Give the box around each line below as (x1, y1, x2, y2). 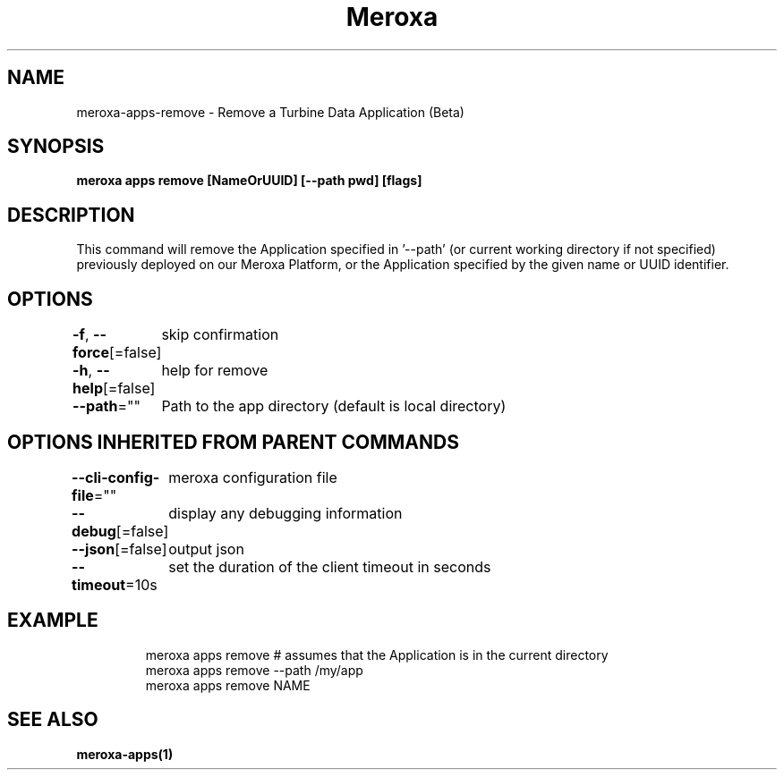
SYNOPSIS (7, 135, 105, 158)
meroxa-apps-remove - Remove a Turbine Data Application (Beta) (76, 104, 464, 120)
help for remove (161, 361, 268, 380)
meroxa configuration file (168, 468, 337, 486)
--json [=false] (72, 539, 167, 558)
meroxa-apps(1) (76, 746, 174, 762)
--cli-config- (72, 468, 160, 486)
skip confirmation (161, 325, 279, 344)
